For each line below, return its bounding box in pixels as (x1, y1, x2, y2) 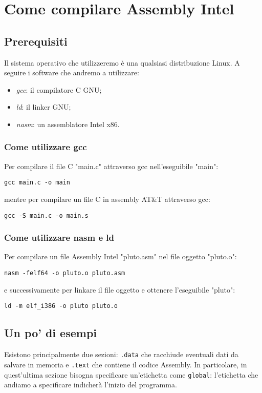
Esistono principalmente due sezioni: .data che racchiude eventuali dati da (4, 349, 238, 360)
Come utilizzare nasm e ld (4, 231, 115, 244)
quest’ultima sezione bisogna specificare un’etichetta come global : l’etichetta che (4, 369, 258, 380)
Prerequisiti (4, 33, 68, 49)
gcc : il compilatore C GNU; (16, 84, 102, 95)
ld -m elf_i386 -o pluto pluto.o (4, 302, 118, 310)
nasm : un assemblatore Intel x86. (16, 118, 120, 129)
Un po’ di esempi (4, 325, 97, 341)
